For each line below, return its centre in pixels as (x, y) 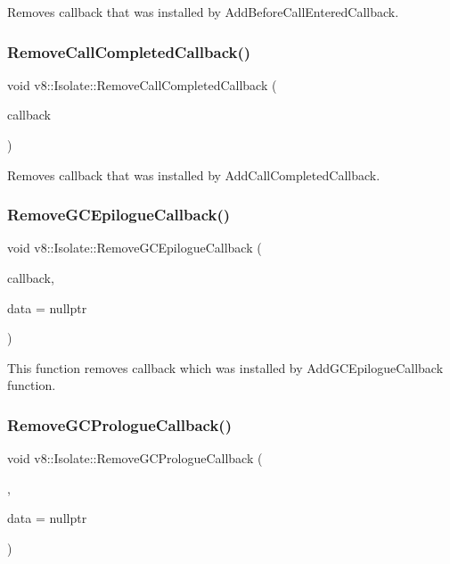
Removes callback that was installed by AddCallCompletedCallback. (194, 174)
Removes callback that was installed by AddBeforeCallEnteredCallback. (203, 12)
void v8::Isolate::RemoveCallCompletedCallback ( (142, 84)
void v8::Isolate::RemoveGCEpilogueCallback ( (135, 248)
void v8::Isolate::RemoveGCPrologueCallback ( (135, 458)
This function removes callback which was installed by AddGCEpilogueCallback (225, 367)
